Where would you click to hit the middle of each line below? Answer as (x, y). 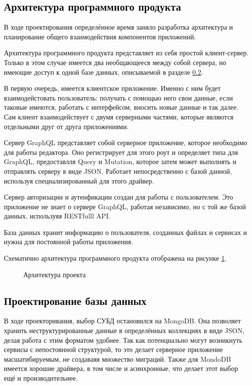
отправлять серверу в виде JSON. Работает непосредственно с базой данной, (118, 171)
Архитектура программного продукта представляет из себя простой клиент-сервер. (126, 53)
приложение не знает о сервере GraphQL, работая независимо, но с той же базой (125, 206)
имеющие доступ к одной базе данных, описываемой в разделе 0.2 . (104, 72)
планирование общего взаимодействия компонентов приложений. (100, 36)
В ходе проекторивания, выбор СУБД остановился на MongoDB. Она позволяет (122, 321)
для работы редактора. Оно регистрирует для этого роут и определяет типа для (121, 152)
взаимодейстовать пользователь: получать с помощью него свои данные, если (118, 97)
